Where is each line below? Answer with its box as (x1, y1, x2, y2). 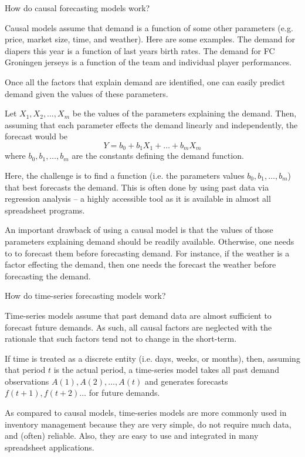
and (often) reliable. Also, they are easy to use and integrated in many (5, 429, 259, 442)
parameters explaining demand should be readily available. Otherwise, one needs (5, 235, 294, 247)
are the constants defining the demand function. (72, 149, 244, 162)
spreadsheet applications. (5, 441, 94, 453)
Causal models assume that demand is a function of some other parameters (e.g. (5, 21, 293, 34)
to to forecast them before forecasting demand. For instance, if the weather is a (5, 246, 290, 259)
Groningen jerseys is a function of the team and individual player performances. (5, 56, 292, 68)
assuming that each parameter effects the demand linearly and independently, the (5, 118, 298, 131)
